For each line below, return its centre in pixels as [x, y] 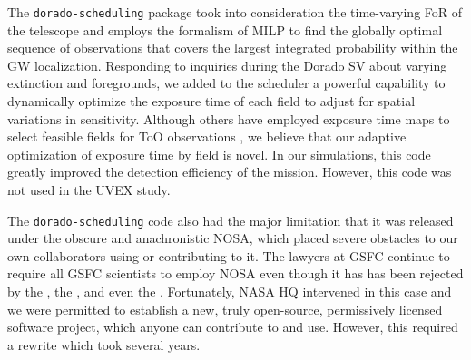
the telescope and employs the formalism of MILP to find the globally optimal [225, 29]
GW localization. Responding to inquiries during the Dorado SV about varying [227, 65]
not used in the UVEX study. [89, 190]
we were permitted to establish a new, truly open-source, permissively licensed [225, 309]
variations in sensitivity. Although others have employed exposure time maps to [229, 118]
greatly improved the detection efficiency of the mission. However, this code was [230, 172]
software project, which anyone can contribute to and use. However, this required [233, 327]
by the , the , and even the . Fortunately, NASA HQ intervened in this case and [230, 292]
